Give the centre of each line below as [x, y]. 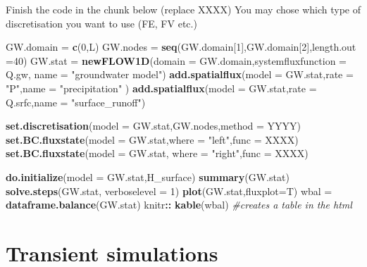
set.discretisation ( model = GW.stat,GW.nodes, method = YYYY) [154, 126]
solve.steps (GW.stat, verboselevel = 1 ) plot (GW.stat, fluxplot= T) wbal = [169, 191]
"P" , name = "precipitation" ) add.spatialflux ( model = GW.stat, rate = [161, 88]
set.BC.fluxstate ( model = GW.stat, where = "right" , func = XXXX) [157, 153]
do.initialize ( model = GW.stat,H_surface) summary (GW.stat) [148, 176]
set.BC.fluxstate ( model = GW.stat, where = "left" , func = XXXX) [152, 139]
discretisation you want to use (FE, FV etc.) [101, 23]
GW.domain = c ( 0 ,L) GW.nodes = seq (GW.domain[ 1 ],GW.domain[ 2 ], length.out [181, 47]
